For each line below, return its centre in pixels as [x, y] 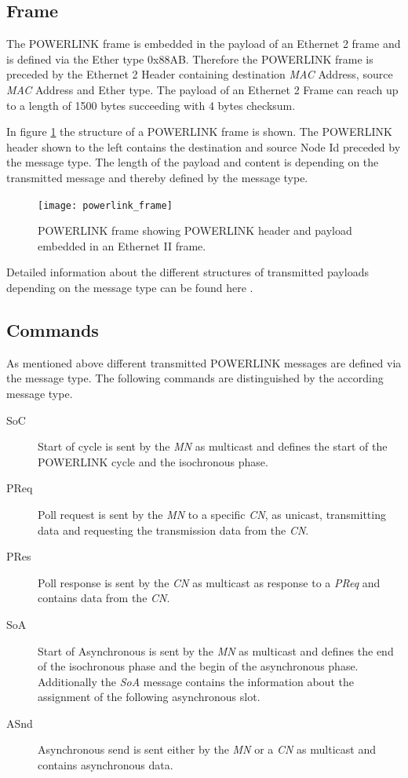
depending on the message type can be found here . [130, 287]
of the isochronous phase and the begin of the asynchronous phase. [198, 666]
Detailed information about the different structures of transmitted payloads [188, 272]
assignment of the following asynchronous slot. [149, 697]
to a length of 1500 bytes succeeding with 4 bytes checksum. [151, 105]
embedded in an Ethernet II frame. [122, 245]
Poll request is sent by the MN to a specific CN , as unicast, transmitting [212, 514]
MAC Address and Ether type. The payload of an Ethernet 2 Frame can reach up [202, 89]
